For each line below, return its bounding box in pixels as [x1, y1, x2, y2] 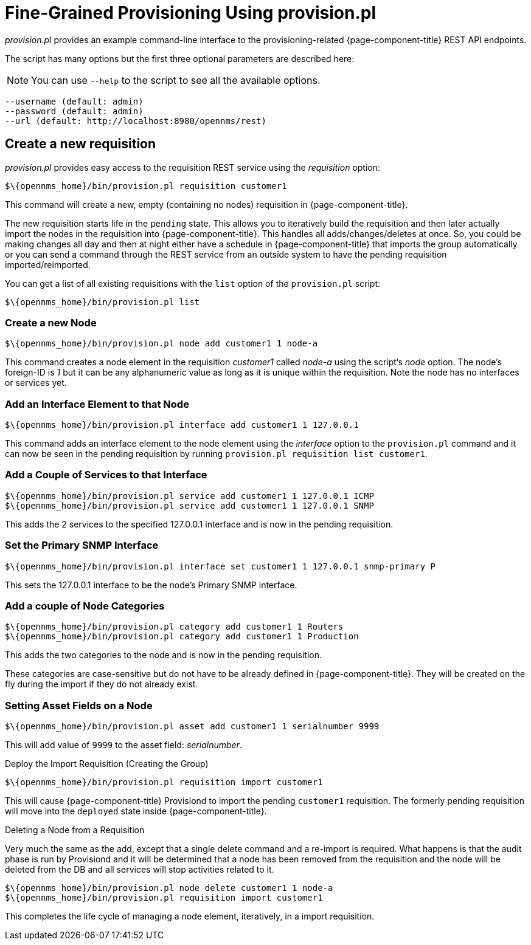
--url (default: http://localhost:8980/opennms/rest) [5, 115, 266, 126]
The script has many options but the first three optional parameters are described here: [5, 53, 355, 64]
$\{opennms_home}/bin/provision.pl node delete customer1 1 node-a [5, 883, 333, 893]
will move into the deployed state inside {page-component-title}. [5, 806, 267, 817]
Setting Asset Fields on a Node [5, 699, 153, 712]
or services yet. [5, 377, 67, 388]
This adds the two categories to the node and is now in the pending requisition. [5, 650, 322, 661]
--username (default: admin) [5, 96, 144, 106]
